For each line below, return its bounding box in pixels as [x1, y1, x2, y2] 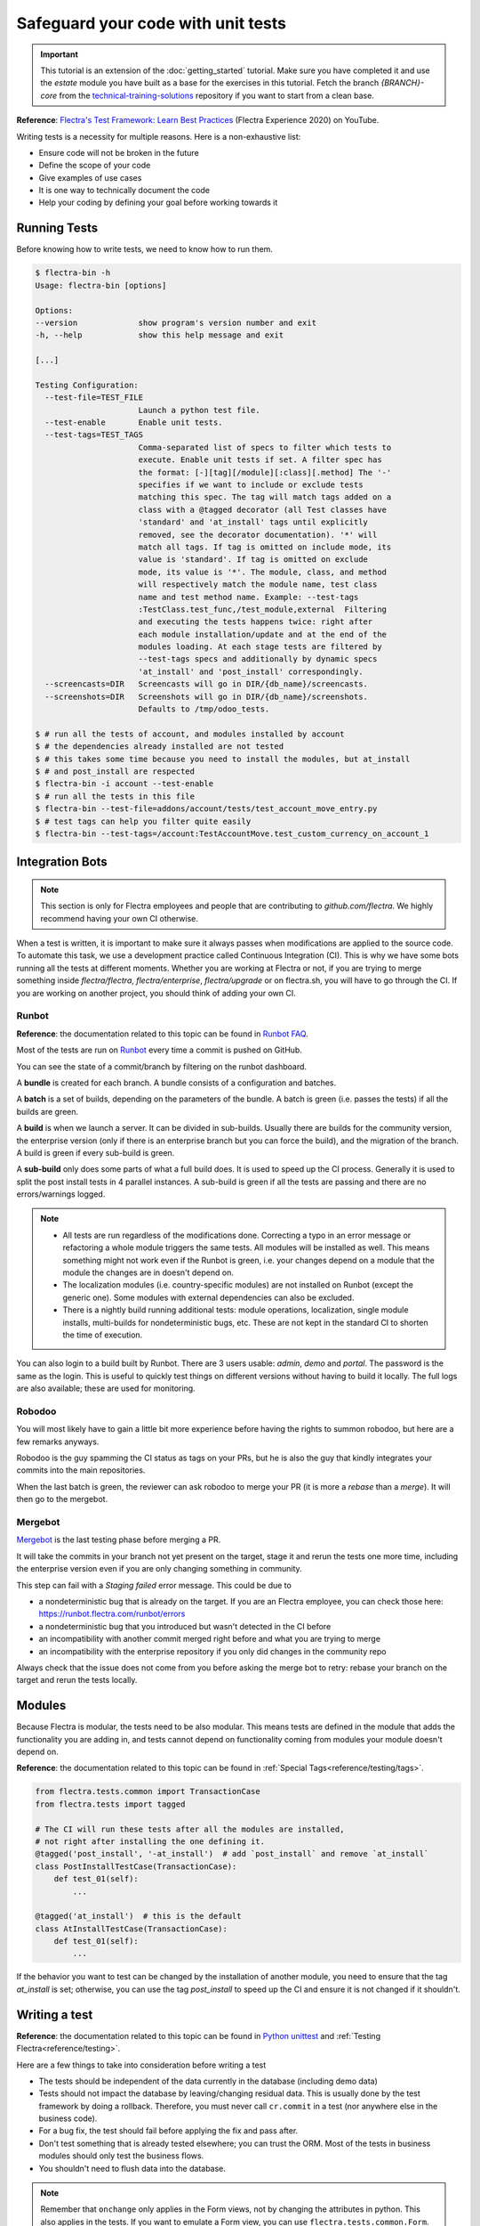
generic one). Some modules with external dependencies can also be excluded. [62, 1292, 355, 1303]
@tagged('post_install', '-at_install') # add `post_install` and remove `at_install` [35, 1848, 429, 1859]
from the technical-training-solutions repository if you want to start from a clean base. [59, 90, 375, 101]
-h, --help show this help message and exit [35, 330, 284, 340]
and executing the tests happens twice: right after [138, 617, 373, 627]
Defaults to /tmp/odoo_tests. [138, 704, 270, 714]
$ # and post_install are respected [35, 766, 196, 776]
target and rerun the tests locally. [16, 1675, 138, 1686]
